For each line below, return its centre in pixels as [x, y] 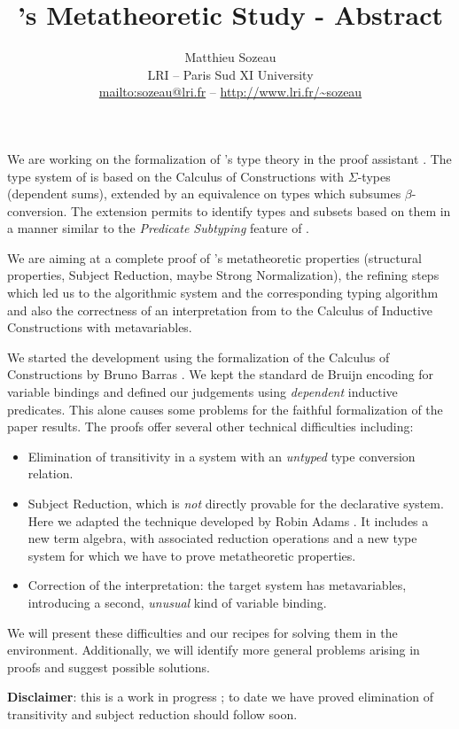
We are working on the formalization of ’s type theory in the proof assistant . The [229, 158]
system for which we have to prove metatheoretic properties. [192, 555]
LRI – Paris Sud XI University [230, 74]
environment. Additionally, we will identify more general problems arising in [214, 650]
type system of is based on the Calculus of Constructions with [176, 176]
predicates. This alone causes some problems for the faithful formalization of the [225, 409]
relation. [51, 473]
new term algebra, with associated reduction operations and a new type [222, 538]
